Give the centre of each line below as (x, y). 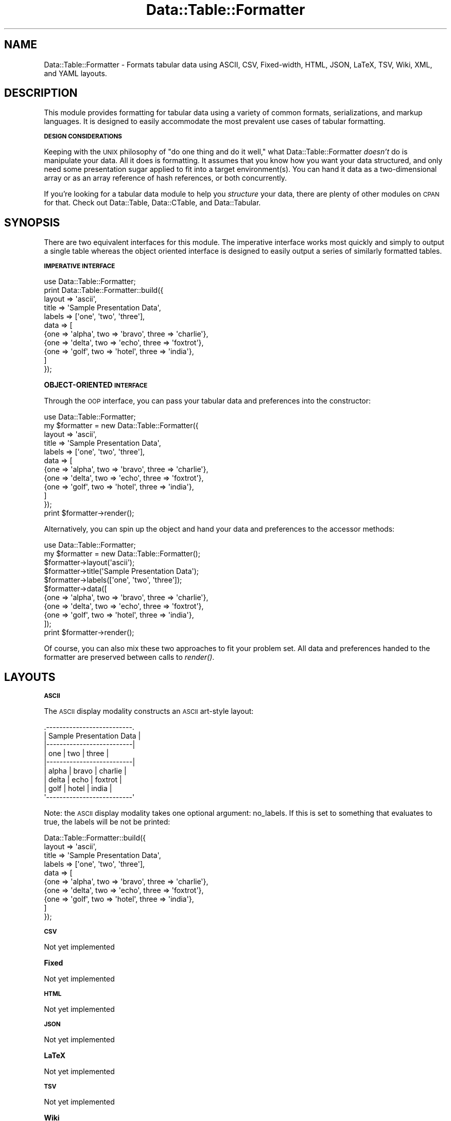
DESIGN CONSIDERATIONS (83, 137)
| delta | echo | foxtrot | (83, 780)
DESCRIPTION (41, 93)
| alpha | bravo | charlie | (85, 771)
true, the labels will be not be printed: (107, 822)
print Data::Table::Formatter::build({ (104, 290)
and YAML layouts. (75, 73)
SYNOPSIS (32, 222)
